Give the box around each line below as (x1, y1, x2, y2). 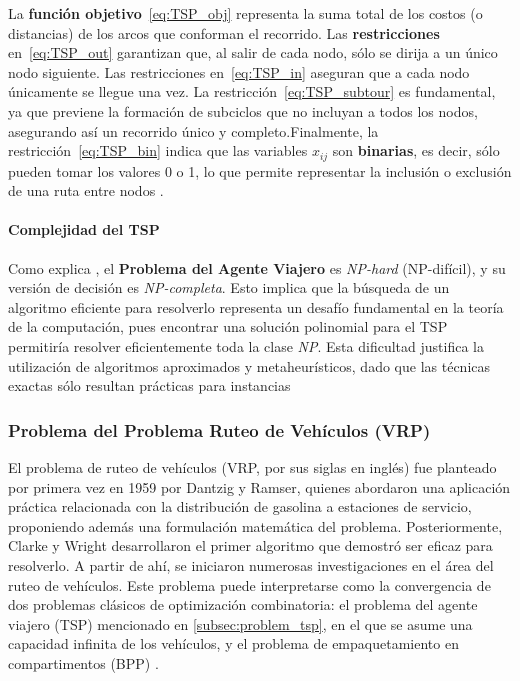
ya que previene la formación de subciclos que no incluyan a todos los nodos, (8, 100, 478, 121)
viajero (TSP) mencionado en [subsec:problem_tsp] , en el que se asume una (8, 613, 473, 634)
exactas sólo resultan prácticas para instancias (8, 375, 291, 396)
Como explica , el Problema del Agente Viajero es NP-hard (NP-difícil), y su (8, 257, 506, 278)
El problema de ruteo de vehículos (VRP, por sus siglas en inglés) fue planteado (8, 456, 497, 477)
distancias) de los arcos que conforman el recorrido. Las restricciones (8, 22, 440, 43)
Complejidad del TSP (8, 219, 160, 240)
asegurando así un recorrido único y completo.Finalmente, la (8, 120, 379, 141)
